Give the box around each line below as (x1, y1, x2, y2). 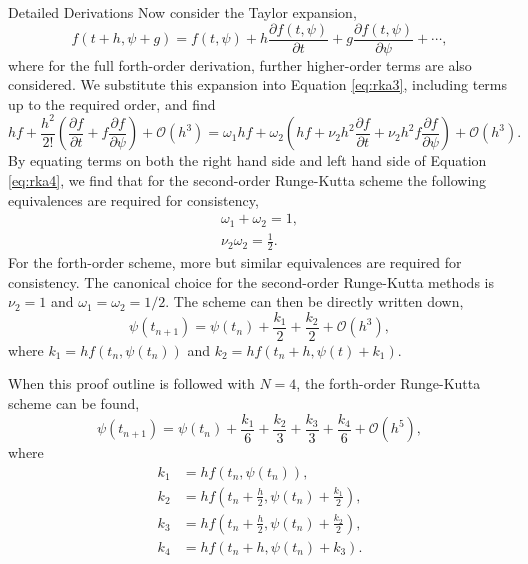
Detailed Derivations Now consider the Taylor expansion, (8, 2, 357, 22)
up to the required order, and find (8, 93, 216, 114)
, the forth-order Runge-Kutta (296, 373, 481, 394)
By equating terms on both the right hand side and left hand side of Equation (8, 150, 487, 171)
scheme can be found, (8, 393, 140, 414)
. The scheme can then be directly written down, (165, 291, 464, 312)
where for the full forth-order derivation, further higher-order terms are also (8, 54, 472, 75)
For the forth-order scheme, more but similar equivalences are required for (8, 252, 462, 273)
